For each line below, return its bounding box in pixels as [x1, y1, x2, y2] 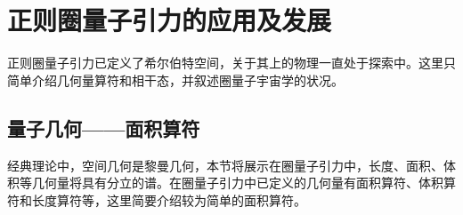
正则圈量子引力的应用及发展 [7, 2, 332, 38]
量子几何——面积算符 [7, 114, 200, 141]
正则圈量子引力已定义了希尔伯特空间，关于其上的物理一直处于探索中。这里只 [7, 53, 456, 72]
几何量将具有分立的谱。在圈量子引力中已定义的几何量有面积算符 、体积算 [31, 173, 456, 192]
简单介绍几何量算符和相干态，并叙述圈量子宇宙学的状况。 [7, 70, 344, 89]
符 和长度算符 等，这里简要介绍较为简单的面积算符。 [7, 190, 306, 209]
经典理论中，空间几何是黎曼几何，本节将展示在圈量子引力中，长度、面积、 [7, 155, 443, 174]
